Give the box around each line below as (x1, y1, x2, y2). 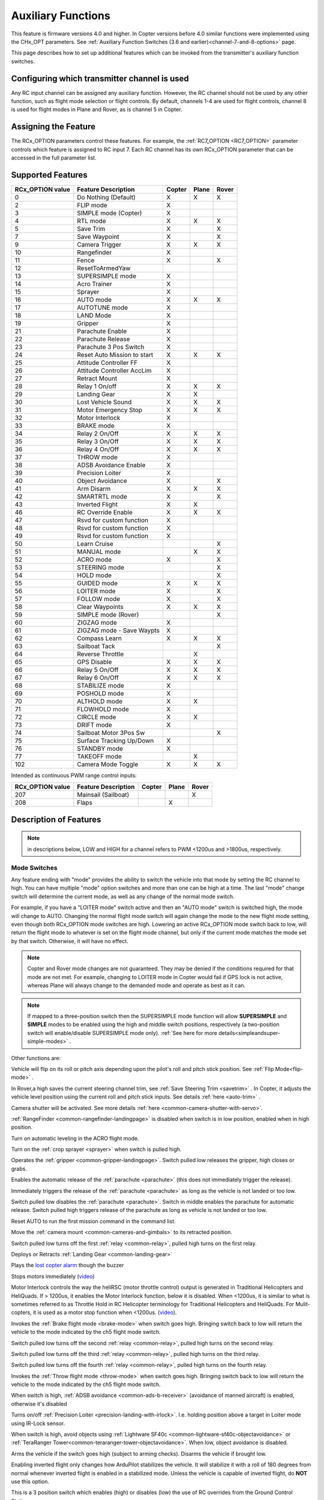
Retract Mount (77, 374, 118, 382)
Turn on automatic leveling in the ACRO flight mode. (11, 1135, 139, 1142)
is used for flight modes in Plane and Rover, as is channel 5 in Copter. (11, 106, 182, 113)
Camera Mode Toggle (77, 760, 139, 768)
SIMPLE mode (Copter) (77, 209, 142, 217)
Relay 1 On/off (77, 382, 117, 390)
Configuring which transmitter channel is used (11, 73, 189, 83)
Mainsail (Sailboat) (77, 791, 130, 799)
